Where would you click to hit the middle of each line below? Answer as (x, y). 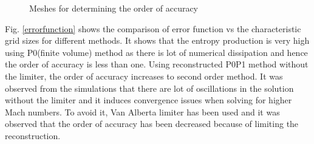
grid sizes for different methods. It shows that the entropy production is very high (157, 40)
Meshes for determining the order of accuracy (114, 8)
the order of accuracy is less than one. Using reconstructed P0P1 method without (157, 64)
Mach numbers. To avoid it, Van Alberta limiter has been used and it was (142, 111)
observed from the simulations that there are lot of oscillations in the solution (149, 88)
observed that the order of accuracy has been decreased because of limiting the (152, 124)
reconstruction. (33, 135)
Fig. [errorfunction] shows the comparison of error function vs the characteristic (153, 28)
